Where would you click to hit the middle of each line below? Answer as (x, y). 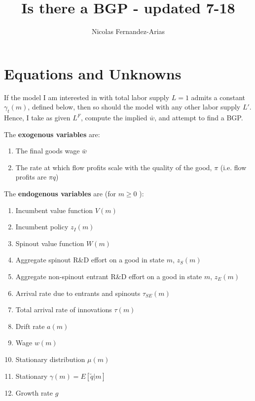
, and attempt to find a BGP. (199, 118)
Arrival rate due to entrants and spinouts (78, 293)
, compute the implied (114, 118)
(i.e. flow (233, 167)
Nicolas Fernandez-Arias (128, 31)
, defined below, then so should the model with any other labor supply (134, 107)
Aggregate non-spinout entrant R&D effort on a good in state (109, 276)
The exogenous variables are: (52, 134)
